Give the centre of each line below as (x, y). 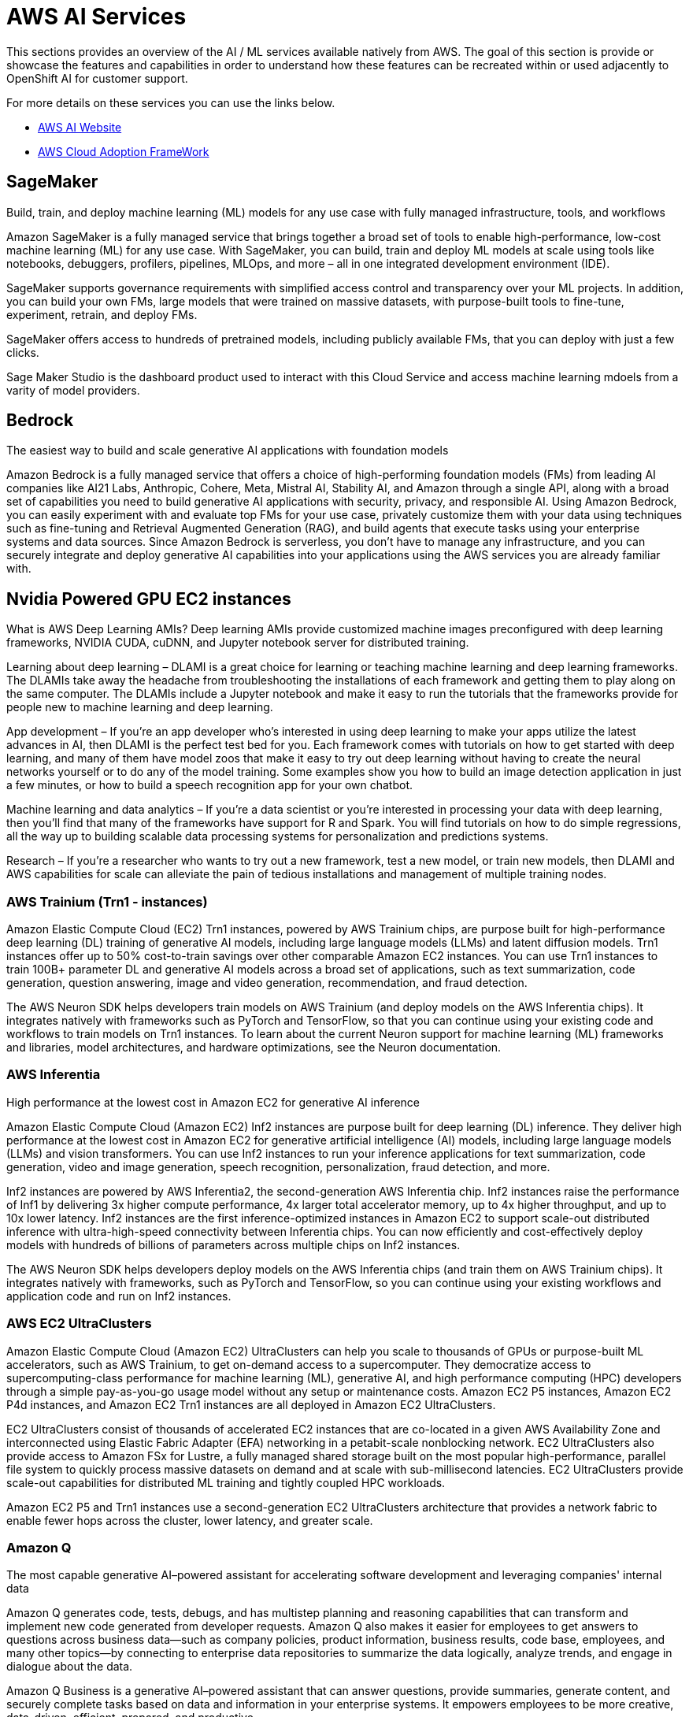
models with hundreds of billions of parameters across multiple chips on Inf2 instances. (233, 1244)
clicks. (23, 352)
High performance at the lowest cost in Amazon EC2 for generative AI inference (213, 1102)
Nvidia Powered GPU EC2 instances (149, 599)
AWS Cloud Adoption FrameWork (124, 151)
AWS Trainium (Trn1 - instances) (107, 901)
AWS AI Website (80, 127)
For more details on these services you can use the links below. (171, 102)
